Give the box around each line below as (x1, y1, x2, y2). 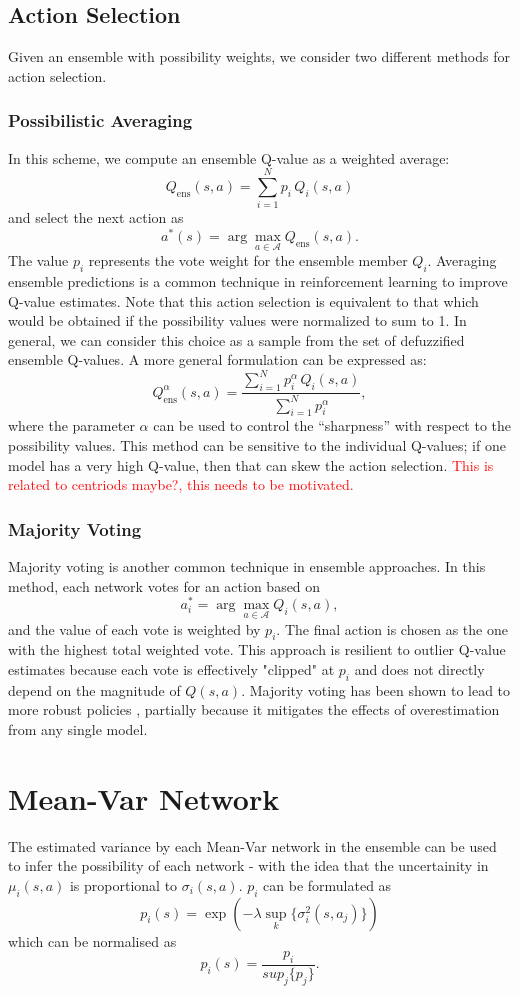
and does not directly (354, 658, 485, 679)
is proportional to (69, 874, 178, 895)
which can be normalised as (8, 930, 177, 951)
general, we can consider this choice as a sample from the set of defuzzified (8, 329, 465, 350)
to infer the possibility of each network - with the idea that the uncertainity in (8, 855, 489, 876)
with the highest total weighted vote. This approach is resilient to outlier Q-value (8, 639, 506, 660)
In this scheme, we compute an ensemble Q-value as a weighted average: (8, 147, 450, 168)
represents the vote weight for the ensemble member (88, 250, 408, 271)
